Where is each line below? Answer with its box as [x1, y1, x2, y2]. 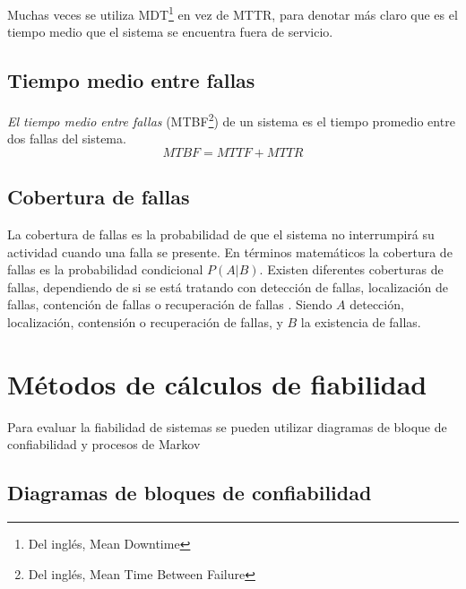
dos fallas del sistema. [7, 129, 126, 148]
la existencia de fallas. [300, 313, 421, 332]
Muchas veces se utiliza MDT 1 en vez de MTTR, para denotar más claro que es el [7, 3, 458, 23]
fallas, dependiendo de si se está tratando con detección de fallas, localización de [7, 277, 448, 296]
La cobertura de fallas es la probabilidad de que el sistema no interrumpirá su [7, 225, 435, 244]
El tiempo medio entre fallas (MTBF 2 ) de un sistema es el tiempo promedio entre [7, 109, 455, 130]
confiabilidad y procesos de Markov [7, 435, 201, 454]
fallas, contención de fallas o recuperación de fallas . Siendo [7, 295, 332, 314]
